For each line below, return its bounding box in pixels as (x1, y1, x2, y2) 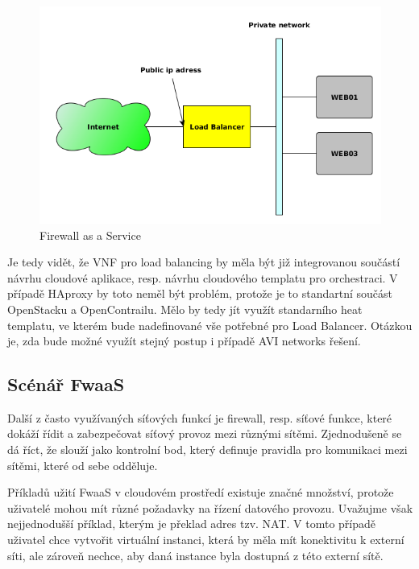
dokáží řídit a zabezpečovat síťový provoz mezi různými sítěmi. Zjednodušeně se (7, 425, 402, 442)
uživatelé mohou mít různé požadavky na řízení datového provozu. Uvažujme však (7, 499, 413, 516)
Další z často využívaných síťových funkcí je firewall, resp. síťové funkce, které (7, 409, 392, 426)
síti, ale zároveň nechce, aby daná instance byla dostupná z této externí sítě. (7, 546, 384, 563)
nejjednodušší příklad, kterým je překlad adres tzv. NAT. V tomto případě (7, 515, 376, 532)
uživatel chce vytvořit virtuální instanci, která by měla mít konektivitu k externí (7, 531, 404, 548)
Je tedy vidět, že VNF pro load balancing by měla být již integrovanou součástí (7, 254, 400, 270)
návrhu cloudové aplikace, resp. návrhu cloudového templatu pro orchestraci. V (7, 269, 398, 286)
